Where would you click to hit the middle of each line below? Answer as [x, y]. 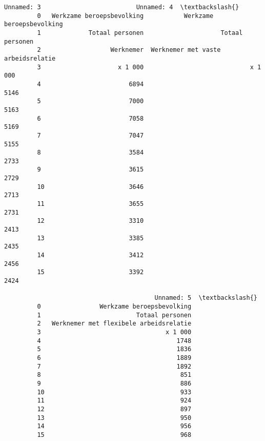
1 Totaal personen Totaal [140, 33]
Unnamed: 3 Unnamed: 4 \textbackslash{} [122, 7]
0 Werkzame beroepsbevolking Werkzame [125, 16]
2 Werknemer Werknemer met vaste [129, 50]
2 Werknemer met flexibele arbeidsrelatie [114, 324]
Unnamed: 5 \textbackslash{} [206, 298]
